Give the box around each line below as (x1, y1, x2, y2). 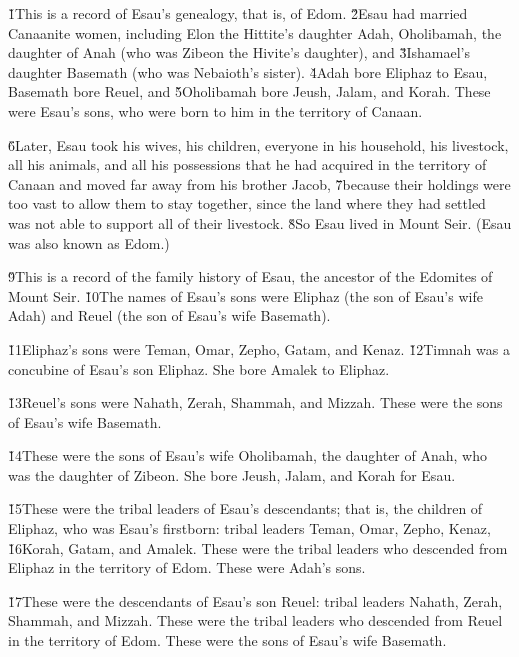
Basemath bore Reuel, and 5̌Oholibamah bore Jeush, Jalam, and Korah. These (8, 81, 491, 102)
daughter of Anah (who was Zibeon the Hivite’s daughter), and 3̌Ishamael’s (8, 42, 471, 63)
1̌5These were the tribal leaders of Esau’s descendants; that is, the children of (8, 498, 483, 519)
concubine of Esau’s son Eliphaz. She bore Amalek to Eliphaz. (8, 358, 390, 379)
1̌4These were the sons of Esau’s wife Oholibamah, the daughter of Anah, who (8, 445, 487, 466)
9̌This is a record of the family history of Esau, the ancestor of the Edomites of (8, 266, 493, 287)
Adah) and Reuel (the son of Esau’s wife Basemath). (8, 305, 331, 326)
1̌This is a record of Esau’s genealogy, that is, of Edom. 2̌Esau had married (8, 3, 468, 23)
